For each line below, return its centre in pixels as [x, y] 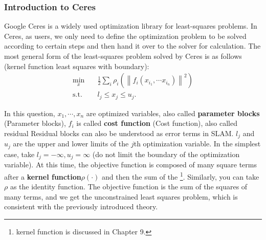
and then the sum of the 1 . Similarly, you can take [180, 176]
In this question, [30, 113]
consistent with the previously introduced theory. [81, 206]
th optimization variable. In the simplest [197, 144]
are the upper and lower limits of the [71, 144]
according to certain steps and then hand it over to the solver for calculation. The [132, 46]
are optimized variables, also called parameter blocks [173, 113]
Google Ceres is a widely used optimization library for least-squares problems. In [131, 26]
